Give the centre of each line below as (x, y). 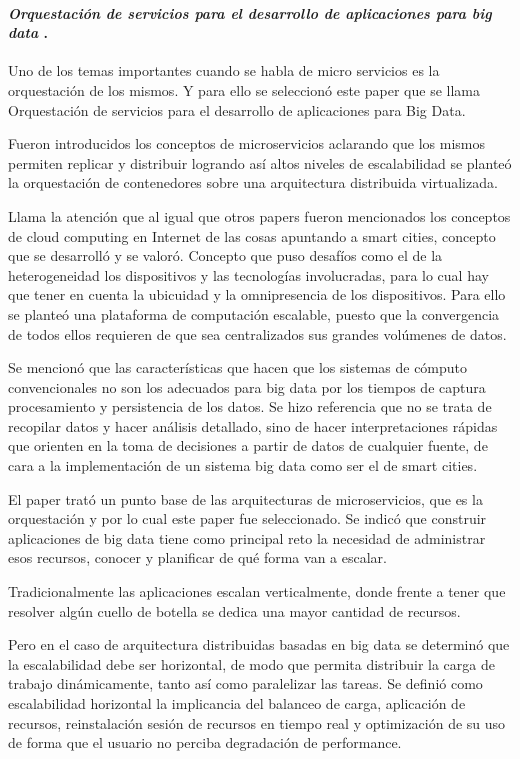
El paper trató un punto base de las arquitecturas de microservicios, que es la (245, 498)
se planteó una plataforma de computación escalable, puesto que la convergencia (254, 313)
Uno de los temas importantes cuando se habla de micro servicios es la (224, 70)
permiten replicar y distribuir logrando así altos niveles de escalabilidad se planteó (260, 162)
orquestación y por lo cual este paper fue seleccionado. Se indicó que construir (247, 518)
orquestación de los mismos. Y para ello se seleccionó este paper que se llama (244, 89)
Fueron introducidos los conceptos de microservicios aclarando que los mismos (246, 143)
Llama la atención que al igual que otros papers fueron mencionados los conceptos (259, 215)
